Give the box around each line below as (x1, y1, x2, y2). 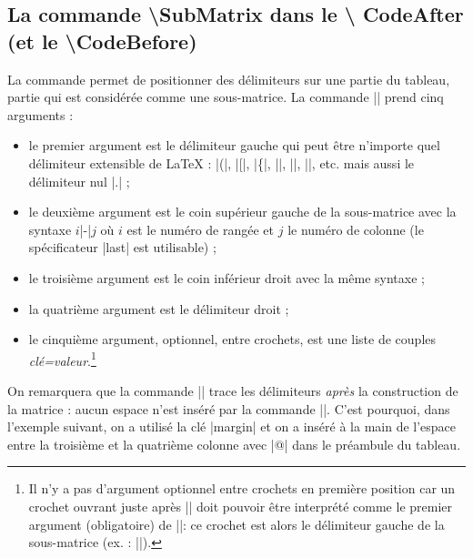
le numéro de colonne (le (287, 219, 424, 238)
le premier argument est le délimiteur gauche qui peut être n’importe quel (28, 136, 440, 155)
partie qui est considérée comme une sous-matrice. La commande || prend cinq (7, 87, 444, 107)
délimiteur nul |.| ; (28, 171, 130, 190)
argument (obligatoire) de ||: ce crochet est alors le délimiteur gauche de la (28, 514, 445, 533)
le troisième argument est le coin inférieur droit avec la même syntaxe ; (28, 268, 425, 287)
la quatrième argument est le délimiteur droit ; (28, 299, 289, 318)
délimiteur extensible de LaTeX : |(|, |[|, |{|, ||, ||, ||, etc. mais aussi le (28, 153, 415, 172)
